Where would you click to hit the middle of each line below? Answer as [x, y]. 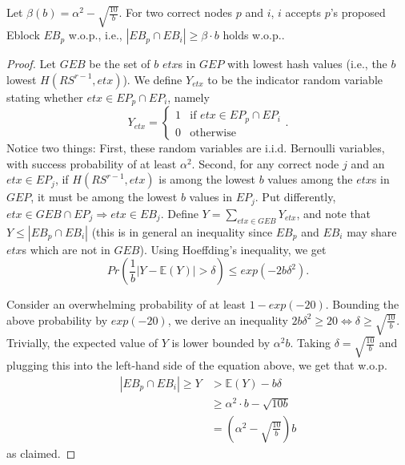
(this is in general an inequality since [182, 231]
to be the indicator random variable [295, 79]
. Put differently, [295, 197]
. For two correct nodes [176, 12]
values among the [310, 179]
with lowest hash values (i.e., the [307, 64]
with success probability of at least [92, 163]
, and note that [334, 213]
